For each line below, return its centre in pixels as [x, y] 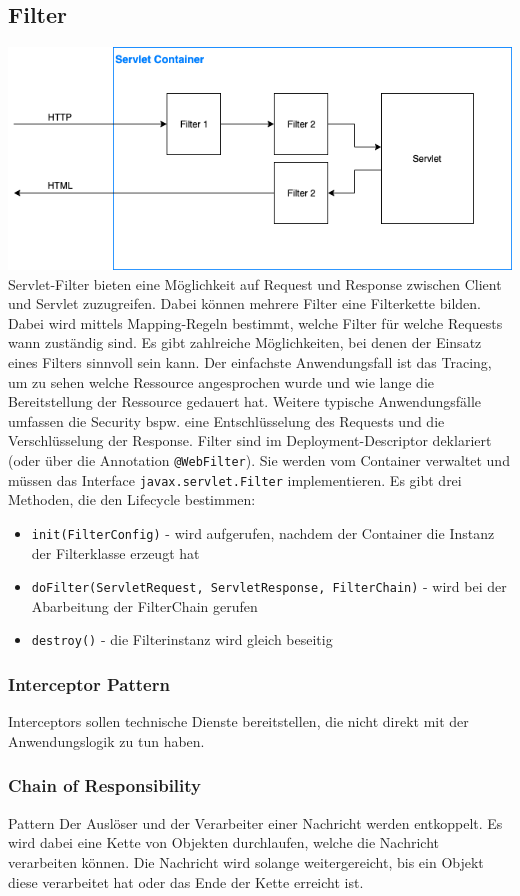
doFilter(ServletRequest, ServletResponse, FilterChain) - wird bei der [269, 586]
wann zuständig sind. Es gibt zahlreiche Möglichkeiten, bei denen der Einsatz [245, 342]
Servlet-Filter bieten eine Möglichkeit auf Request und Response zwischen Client [255, 283]
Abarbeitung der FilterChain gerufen [144, 605]
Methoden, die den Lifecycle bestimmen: [132, 499]
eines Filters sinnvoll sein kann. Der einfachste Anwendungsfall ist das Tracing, [250, 362]
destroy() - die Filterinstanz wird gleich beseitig [182, 639]
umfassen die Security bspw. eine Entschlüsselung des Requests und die [226, 420]
